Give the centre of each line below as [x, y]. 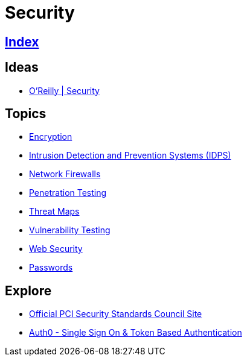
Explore [28, 290]
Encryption [51, 137]
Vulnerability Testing [70, 230]
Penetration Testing [68, 193]
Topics [26, 114]
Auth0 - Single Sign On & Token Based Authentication [136, 333]
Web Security [56, 249]
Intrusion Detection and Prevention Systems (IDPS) [130, 155]
